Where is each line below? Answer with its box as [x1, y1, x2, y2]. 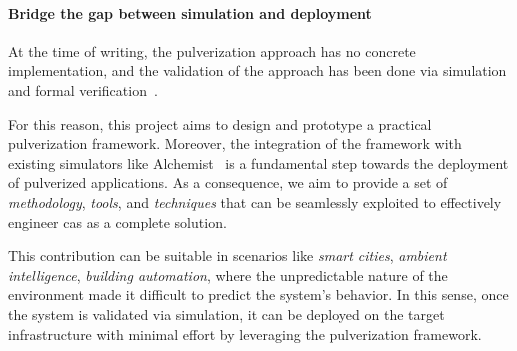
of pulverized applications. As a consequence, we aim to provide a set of [8, 172, 448, 193]
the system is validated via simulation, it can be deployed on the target [8, 303, 445, 324]
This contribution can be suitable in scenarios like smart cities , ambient [8, 245, 447, 266]
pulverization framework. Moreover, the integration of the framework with [8, 133, 462, 154]
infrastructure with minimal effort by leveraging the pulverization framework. [8, 323, 482, 344]
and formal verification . [8, 79, 158, 100]
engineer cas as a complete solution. [8, 211, 227, 232]
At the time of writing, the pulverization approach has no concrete [8, 40, 416, 61]
